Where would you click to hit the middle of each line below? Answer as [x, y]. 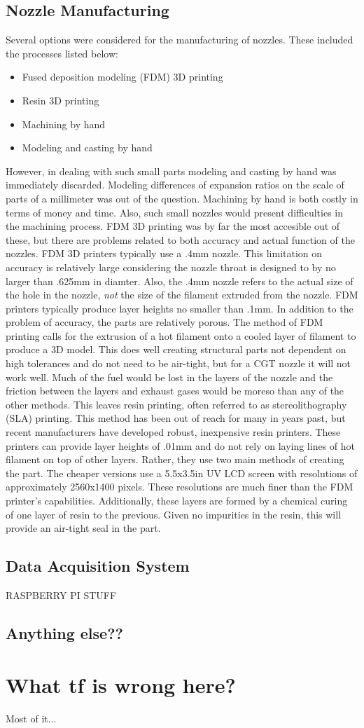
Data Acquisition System [98, 566]
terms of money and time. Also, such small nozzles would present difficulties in [175, 212]
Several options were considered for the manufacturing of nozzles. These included [180, 40]
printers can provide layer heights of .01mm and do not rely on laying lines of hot [180, 445]
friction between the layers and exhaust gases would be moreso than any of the [175, 391]
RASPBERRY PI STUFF [61, 595]
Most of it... [31, 718]
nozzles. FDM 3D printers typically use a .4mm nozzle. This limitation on [164, 253]
